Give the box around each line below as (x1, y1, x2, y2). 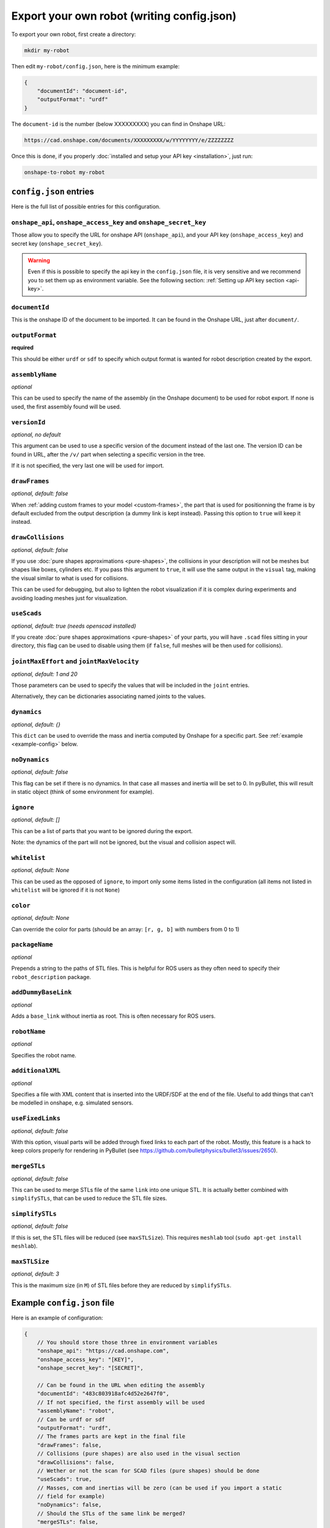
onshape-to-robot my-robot (24, 169, 105, 175)
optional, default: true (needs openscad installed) (11, 622, 137, 630)
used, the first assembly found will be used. (11, 403, 122, 410)
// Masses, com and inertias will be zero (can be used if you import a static (37, 1484, 282, 1491)
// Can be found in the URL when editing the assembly (37, 1382, 205, 1389)
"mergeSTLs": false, (37, 1519, 99, 1526)
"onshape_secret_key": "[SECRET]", (37, 1365, 144, 1372)
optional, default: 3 (11, 1270, 59, 1277)
